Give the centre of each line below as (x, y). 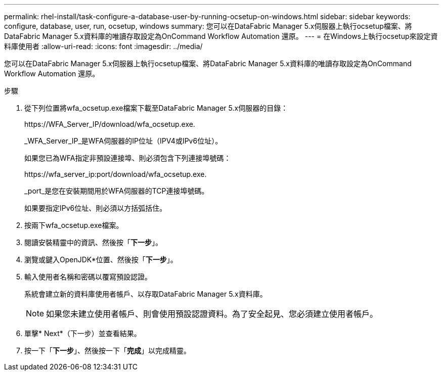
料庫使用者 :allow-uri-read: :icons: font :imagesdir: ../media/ (103, 46)
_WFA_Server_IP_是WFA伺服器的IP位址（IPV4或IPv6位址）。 (123, 141)
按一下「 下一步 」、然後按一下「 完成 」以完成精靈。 (107, 350)
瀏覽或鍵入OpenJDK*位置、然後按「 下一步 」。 (101, 260)
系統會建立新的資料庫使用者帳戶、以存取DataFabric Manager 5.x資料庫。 (146, 294)
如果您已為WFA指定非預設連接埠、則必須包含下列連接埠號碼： (128, 158)
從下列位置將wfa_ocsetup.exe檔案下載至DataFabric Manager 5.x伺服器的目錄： (156, 108)
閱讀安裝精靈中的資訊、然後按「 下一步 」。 (93, 242)
